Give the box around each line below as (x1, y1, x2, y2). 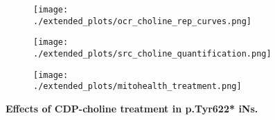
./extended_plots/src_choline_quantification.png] (33, 48, 272, 59)
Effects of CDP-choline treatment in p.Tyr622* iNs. (6, 101, 258, 115)
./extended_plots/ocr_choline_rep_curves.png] (33, 16, 251, 26)
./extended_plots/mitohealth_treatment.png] (33, 81, 242, 92)
